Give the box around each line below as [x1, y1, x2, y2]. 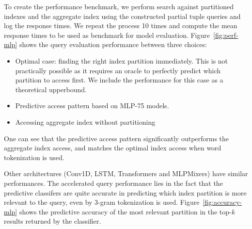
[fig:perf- [213, 30, 238, 40]
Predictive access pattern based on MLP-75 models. [15, 100, 169, 111]
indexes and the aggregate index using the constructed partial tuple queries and [4, 11, 241, 21]
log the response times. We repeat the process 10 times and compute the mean [4, 20, 237, 31]
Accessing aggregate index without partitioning [15, 116, 156, 127]
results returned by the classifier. [4, 216, 101, 226]
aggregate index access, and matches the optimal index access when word [4, 143, 221, 153]
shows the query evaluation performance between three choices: [19, 39, 207, 49]
